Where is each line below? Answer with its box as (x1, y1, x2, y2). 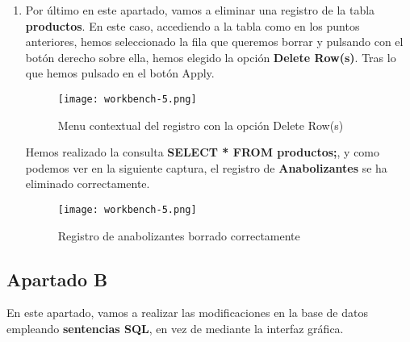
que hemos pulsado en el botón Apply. (25, 65, 215, 81)
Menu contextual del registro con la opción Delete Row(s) (57, 116, 344, 133)
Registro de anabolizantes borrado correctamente (57, 227, 300, 244)
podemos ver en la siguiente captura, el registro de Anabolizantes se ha (25, 159, 387, 176)
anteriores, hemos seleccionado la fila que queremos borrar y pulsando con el (25, 33, 404, 50)
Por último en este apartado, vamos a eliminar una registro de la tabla (25, 2, 375, 18)
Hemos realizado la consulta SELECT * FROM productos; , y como (25, 144, 380, 161)
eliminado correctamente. (25, 175, 150, 192)
